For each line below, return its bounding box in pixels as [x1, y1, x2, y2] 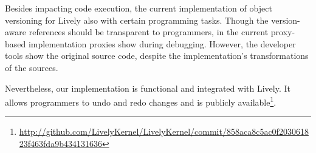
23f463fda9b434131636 [19, 137, 102, 149]
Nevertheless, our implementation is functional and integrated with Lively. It [5, 81, 290, 94]
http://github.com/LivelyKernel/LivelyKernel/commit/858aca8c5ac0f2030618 [19, 125, 309, 138]
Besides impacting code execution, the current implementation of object [5, 2, 272, 14]
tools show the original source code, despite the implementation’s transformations [5, 49, 309, 62]
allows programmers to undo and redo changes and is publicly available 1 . [5, 94, 276, 108]
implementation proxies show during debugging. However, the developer [28, 37, 296, 50]
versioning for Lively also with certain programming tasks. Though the [5, 13, 269, 26]
